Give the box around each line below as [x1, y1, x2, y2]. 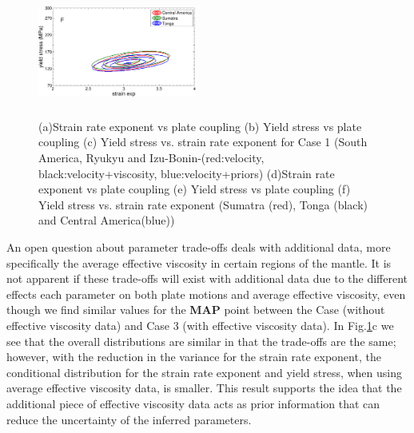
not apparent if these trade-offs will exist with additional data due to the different [6, 270, 408, 287]
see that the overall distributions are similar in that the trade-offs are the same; [6, 332, 396, 349]
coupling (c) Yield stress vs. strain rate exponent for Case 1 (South [38, 133, 368, 150]
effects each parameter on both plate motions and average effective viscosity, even [6, 285, 406, 302]
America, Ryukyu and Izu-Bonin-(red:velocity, [38, 149, 265, 166]
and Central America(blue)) [38, 212, 175, 228]
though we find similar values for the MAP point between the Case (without [6, 301, 385, 318]
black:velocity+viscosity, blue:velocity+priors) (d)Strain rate [38, 165, 335, 181]
